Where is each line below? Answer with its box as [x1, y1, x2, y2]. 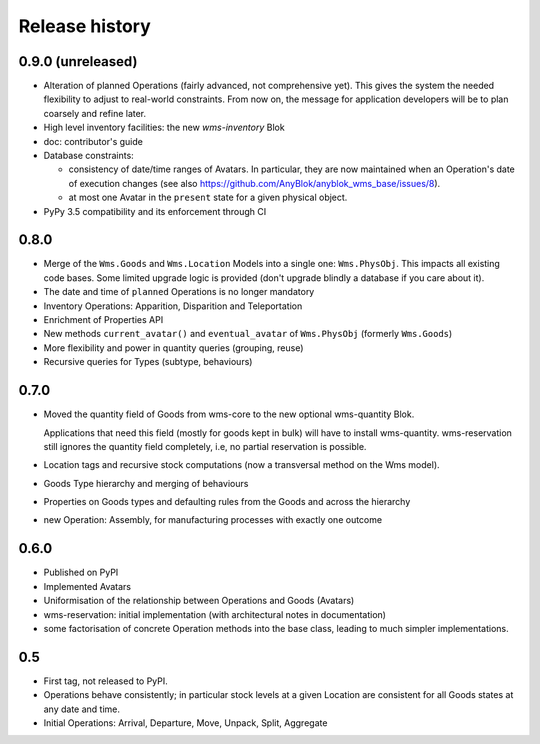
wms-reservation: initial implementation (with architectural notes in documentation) [43, 608, 387, 620]
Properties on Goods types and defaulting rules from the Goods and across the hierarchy [43, 496, 411, 508]
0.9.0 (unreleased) [18, 53, 138, 70]
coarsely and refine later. [43, 107, 147, 119]
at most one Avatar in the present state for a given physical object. [68, 191, 348, 204]
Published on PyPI [43, 566, 119, 579]
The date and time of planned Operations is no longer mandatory [43, 286, 315, 298]
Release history [18, 15, 152, 37]
